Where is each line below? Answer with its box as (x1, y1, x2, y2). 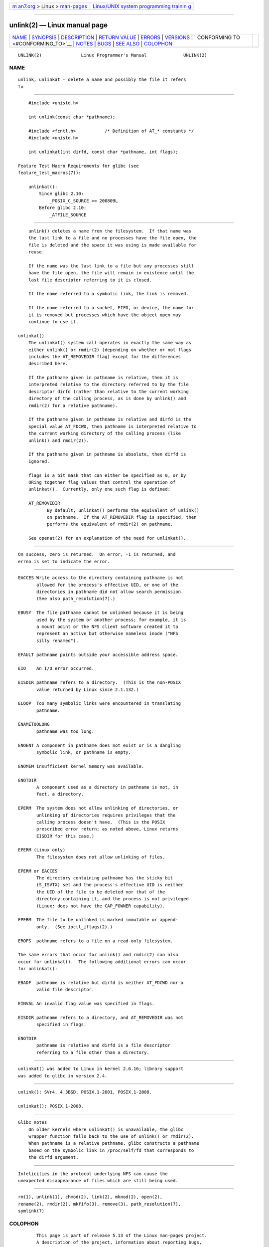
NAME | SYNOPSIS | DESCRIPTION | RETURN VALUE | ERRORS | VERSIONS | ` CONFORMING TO (12, 34, 240, 41)
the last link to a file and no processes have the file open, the (28, 235, 197, 241)
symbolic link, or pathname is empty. (36, 750, 132, 755)
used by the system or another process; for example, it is (36, 617, 186, 623)
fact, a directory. (36, 791, 84, 797)
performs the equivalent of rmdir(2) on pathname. (46, 521, 173, 527)
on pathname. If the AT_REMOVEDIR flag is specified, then (46, 514, 197, 520)
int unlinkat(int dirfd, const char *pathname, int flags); (28, 149, 179, 155)
